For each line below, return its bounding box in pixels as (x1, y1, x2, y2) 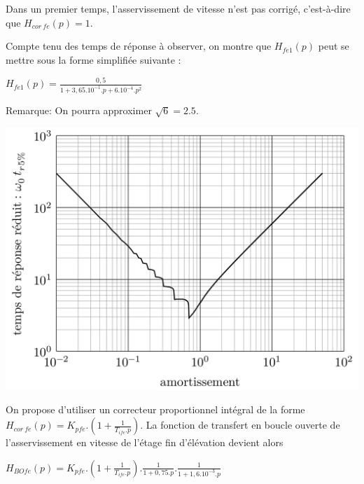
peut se (318, 39, 349, 53)
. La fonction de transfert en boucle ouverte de (140, 417, 340, 432)
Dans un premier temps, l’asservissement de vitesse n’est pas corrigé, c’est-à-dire (6, 1, 351, 15)
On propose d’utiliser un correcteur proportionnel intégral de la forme (6, 402, 305, 417)
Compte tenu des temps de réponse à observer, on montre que (6, 39, 272, 53)
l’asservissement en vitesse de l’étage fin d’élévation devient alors (6, 435, 283, 450)
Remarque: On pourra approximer (6, 103, 152, 118)
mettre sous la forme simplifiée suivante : (6, 52, 181, 67)
